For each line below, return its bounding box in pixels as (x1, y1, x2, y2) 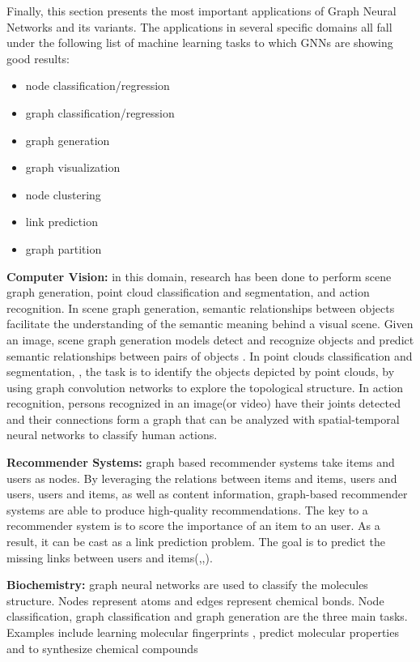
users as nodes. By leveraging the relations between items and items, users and (6, 469, 397, 486)
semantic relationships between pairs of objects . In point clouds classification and (6, 347, 413, 364)
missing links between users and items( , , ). (6, 549, 213, 566)
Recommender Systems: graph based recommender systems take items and (6, 454, 395, 471)
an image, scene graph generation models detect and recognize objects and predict (6, 331, 414, 348)
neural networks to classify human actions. (6, 426, 218, 443)
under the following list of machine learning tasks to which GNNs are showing (6, 34, 393, 51)
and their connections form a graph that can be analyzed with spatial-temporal (6, 410, 400, 427)
